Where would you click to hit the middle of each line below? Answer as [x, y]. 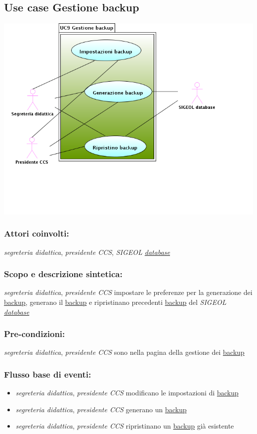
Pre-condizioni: [35, 334]
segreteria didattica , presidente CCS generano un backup [101, 409]
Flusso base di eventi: [48, 374]
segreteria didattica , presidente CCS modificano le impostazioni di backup [127, 393]
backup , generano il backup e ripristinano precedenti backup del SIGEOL [115, 302]
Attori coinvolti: [37, 233]
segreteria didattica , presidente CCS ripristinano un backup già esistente [125, 426]
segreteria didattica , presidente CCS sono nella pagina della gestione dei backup [124, 352]
